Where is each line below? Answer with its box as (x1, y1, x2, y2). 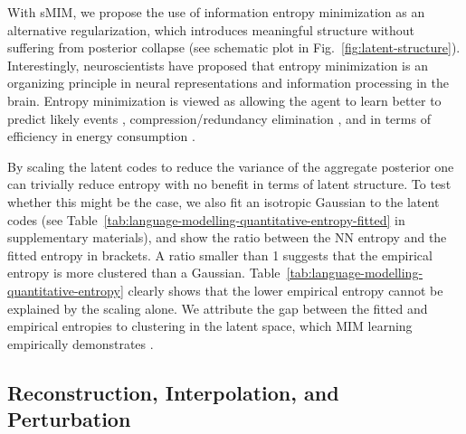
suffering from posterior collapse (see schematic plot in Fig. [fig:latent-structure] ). (7, 38, 461, 57)
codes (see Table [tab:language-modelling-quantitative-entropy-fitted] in (7, 210, 405, 229)
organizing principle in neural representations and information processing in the (7, 73, 449, 92)
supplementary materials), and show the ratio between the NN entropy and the (7, 228, 447, 247)
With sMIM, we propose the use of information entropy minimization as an (7, 3, 425, 21)
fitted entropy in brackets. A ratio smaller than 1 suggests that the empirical (7, 245, 433, 264)
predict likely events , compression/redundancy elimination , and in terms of (7, 108, 431, 127)
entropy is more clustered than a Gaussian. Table (7, 263, 281, 282)
